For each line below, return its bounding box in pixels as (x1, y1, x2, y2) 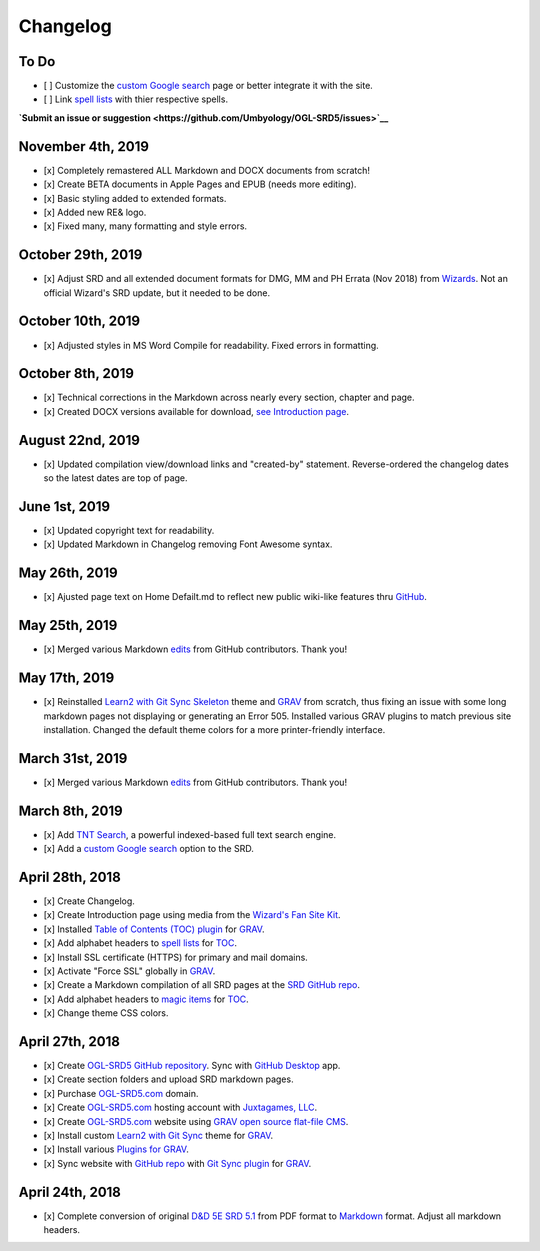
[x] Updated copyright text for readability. (43, 525, 215, 537)
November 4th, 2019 (18, 138, 150, 155)
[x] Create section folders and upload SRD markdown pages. (43, 1073, 294, 1085)
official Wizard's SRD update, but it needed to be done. (43, 286, 270, 299)
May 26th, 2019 (18, 565, 119, 582)
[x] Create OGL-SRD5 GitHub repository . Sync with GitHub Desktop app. (43, 1060, 341, 1072)
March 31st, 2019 (18, 750, 128, 767)
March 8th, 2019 (18, 802, 124, 819)
